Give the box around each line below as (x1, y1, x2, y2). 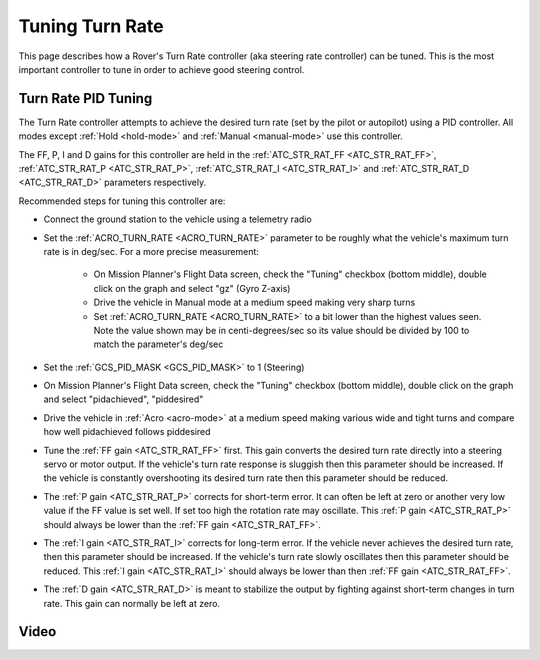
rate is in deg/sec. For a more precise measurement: (43, 245, 260, 257)
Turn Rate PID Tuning (18, 90, 153, 107)
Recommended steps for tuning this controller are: (18, 195, 226, 207)
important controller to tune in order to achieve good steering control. (18, 63, 305, 75)
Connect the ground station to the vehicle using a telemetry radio (43, 213, 312, 225)
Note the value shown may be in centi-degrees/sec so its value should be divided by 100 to (93, 324, 470, 336)
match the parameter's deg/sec (93, 338, 224, 350)
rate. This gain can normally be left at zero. (43, 597, 220, 609)
